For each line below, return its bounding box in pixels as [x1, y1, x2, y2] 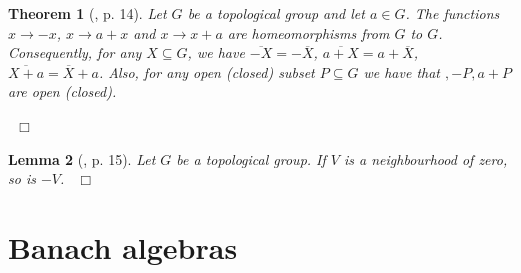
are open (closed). [8, 81, 117, 102]
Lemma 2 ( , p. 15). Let [8, 148, 156, 169]
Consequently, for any [8, 42, 142, 63]
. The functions [405, 3, 500, 23]
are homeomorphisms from [227, 22, 390, 43]
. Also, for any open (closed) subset [98, 61, 315, 82]
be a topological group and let [187, 3, 365, 23]
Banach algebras [8, 226, 238, 267]
